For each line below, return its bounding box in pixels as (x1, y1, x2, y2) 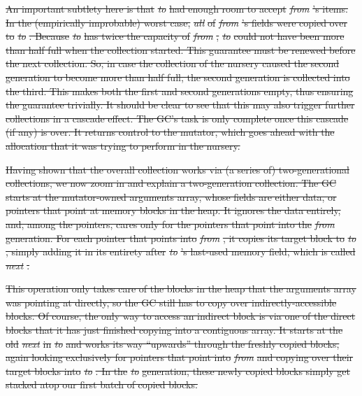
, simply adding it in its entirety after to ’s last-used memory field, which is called (6, 244, 356, 259)
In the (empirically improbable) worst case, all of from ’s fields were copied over (6, 15, 347, 29)
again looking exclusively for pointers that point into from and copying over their (6, 350, 354, 365)
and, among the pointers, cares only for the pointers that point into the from (6, 216, 335, 231)
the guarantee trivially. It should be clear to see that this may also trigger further (6, 97, 355, 112)
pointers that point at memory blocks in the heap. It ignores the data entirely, (6, 203, 341, 218)
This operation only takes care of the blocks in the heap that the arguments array (6, 281, 356, 296)
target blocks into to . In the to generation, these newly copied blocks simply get (6, 363, 351, 378)
